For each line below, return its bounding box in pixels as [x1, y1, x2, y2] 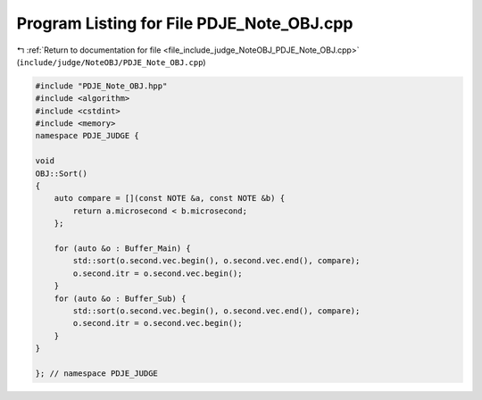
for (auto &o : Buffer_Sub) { [54, 293, 187, 304]
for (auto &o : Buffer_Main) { [54, 244, 191, 254]
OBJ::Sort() [35, 168, 88, 179]
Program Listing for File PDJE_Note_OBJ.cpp [16, 13, 353, 33]
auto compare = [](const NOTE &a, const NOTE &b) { [54, 193, 286, 204]
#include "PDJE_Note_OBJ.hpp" [35, 80, 168, 91]
